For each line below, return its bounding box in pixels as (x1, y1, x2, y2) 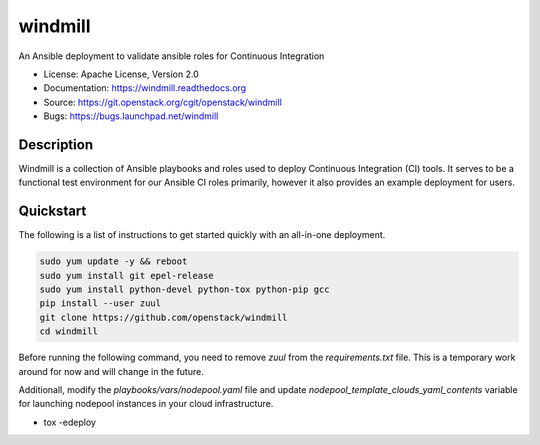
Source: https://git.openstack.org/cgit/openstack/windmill (43, 96, 282, 108)
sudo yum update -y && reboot (39, 256, 188, 267)
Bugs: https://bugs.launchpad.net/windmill (43, 110, 219, 122)
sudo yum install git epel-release (39, 270, 214, 281)
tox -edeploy (43, 416, 97, 428)
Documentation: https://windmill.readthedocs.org (43, 82, 247, 94)
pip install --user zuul (39, 298, 162, 309)
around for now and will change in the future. (18, 365, 204, 377)
